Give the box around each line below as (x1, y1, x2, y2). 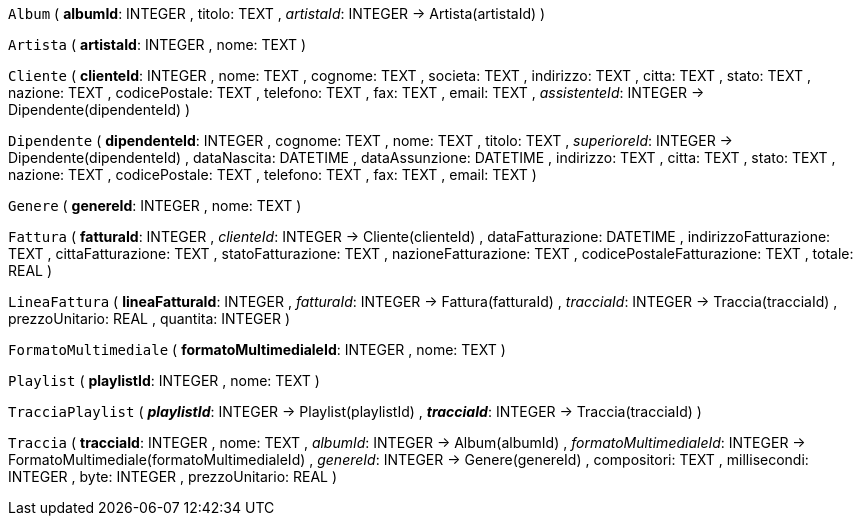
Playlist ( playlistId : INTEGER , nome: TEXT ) (8, 372, 320, 389)
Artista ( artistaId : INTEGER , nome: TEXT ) (8, 36, 307, 53)
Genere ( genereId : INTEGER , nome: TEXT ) (8, 197, 302, 214)
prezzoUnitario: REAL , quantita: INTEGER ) (8, 310, 290, 327)
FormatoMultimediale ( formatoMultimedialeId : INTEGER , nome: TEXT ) (8, 341, 506, 358)
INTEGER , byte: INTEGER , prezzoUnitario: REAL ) (8, 468, 338, 485)
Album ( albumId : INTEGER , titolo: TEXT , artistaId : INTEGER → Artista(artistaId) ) (8, 5, 546, 22)
